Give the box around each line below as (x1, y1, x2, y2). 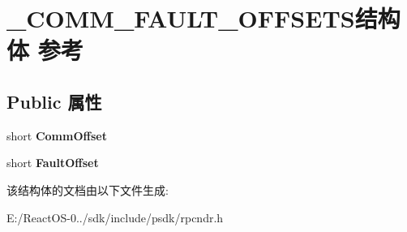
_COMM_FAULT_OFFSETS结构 (6, 2, 401, 35)
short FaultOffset (6, 154, 99, 171)
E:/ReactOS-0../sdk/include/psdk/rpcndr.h (6, 208, 224, 226)
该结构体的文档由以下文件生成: (6, 181, 169, 198)
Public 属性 (6, 88, 102, 114)
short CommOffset (6, 127, 107, 144)
